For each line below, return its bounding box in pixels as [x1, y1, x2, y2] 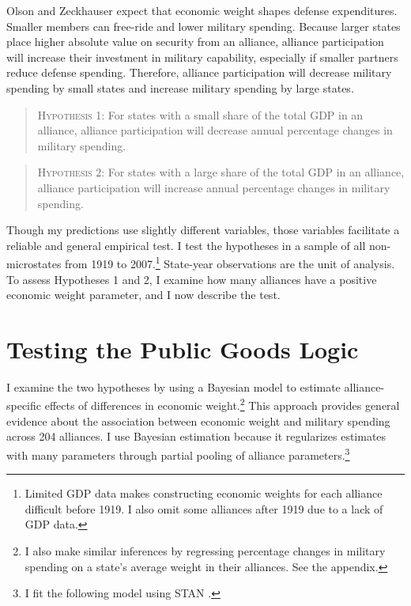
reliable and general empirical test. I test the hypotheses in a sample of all [6, 237, 366, 253]
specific [6, 397, 42, 414]
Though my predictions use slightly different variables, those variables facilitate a [6, 222, 400, 238]
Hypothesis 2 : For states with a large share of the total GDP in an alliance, [37, 164, 405, 180]
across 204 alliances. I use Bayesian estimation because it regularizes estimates [6, 428, 386, 445]
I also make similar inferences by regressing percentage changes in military [25, 542, 386, 559]
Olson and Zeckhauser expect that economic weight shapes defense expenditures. [6, 2, 398, 18]
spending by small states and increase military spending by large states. [6, 79, 354, 96]
